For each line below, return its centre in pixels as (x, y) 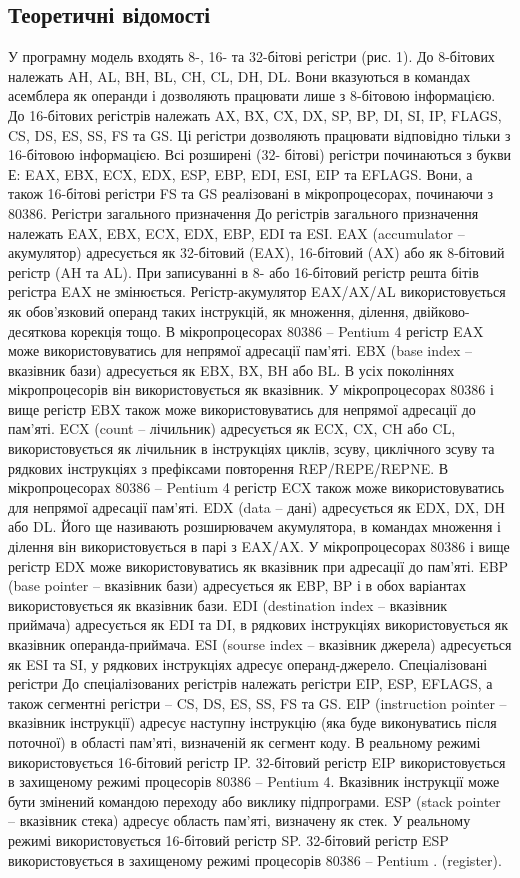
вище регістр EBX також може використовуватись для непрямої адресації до (242, 408)
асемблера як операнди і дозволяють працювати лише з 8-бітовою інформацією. (252, 95)
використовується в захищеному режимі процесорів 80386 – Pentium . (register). (255, 859)
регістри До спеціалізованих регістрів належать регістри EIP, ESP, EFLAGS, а (250, 683)
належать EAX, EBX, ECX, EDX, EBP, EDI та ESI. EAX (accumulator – (236, 232)
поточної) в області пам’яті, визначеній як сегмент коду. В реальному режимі (244, 741)
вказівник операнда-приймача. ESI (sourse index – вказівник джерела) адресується (260, 644)
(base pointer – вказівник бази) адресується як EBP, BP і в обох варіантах (237, 585)
